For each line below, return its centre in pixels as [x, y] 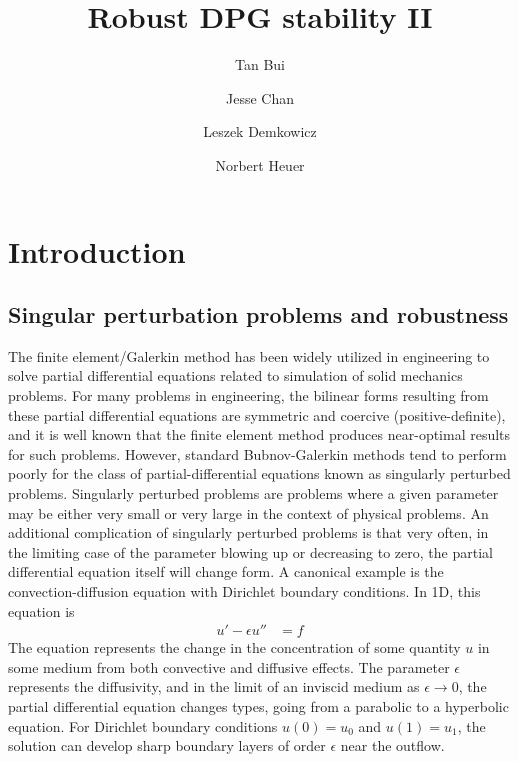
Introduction [97, 250]
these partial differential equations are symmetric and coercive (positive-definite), [257, 414]
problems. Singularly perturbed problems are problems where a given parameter [253, 493]
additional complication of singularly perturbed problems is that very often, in [248, 532]
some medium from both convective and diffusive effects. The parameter [229, 666]
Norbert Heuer [260, 164]
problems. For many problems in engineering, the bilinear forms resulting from [248, 395]
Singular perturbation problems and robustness [258, 314]
